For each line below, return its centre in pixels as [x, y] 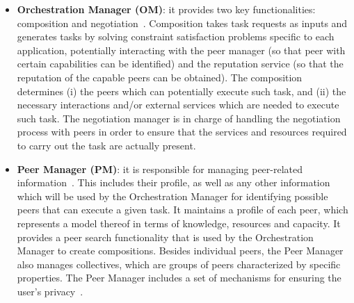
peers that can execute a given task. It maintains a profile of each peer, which [183, 210]
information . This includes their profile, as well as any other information [174, 182]
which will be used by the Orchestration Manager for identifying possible [172, 196]
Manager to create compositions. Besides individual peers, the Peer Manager [180, 251]
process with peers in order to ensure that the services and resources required [182, 132]
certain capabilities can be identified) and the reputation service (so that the [180, 64]
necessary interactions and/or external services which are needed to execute [178, 105]
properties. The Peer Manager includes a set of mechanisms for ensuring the [179, 278]
